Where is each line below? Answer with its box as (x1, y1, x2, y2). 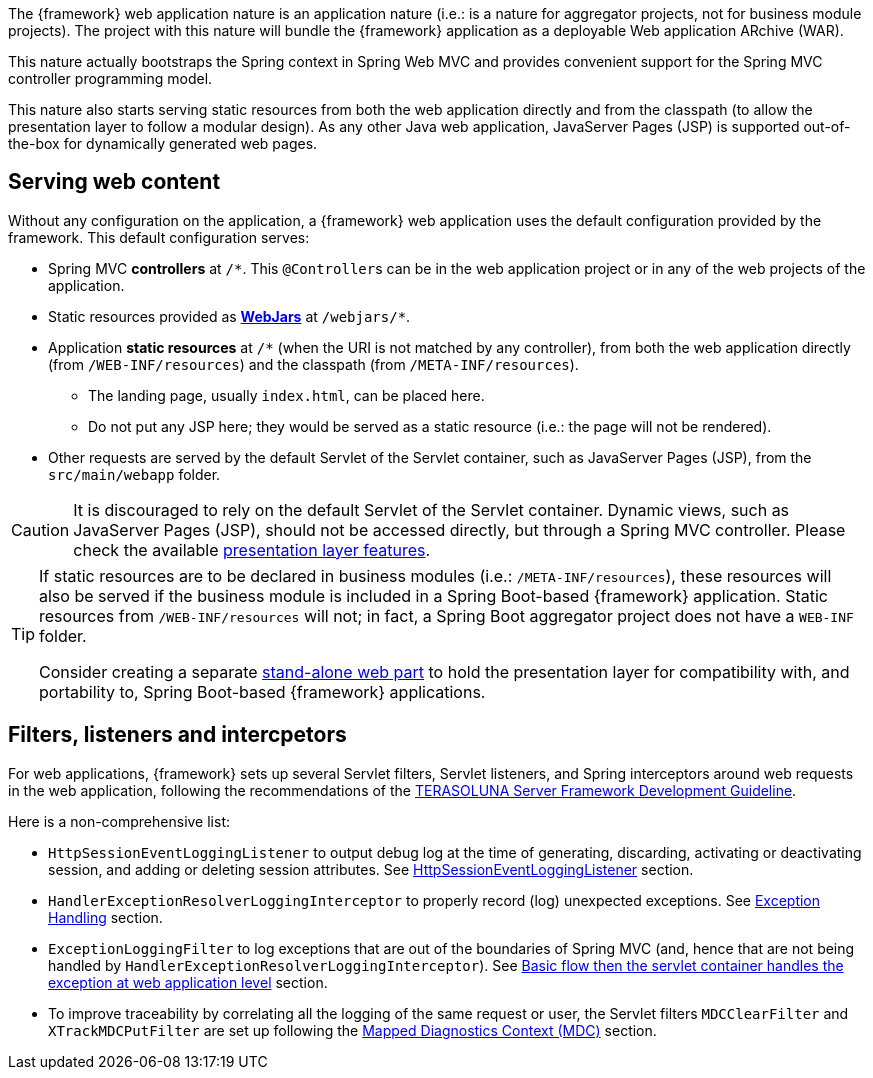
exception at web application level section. (48, 973, 328, 991)
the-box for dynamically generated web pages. (8, 135, 318, 152)
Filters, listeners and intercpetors (8, 722, 347, 748)
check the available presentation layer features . (73, 539, 431, 560)
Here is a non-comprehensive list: (8, 812, 230, 830)
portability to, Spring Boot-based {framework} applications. (39, 681, 486, 702)
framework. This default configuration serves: (8, 228, 310, 246)
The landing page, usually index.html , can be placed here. (88, 386, 485, 404)
